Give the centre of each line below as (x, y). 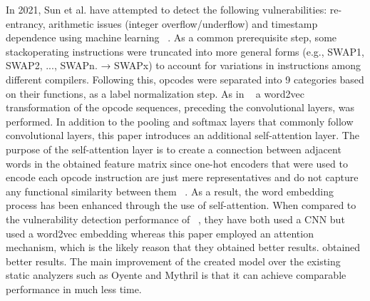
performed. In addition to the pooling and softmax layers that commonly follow (180, 121)
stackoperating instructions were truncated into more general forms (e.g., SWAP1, (185, 51)
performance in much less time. (74, 289)
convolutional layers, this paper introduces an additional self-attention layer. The (183, 135)
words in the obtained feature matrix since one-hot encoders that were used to (177, 163)
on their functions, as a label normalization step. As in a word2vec (155, 93)
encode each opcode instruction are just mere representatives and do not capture (182, 177)
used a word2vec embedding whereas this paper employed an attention (160, 233)
